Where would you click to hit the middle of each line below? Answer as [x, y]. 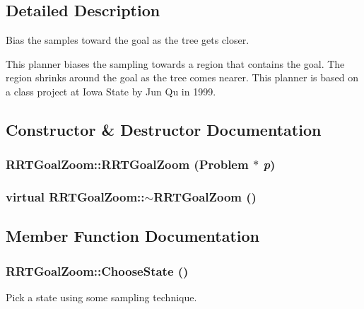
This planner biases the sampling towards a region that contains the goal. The [175, 63]
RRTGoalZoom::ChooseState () [97, 270]
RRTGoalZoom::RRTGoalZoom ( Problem [127, 164]
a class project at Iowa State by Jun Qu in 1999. [111, 91]
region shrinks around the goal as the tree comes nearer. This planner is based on [182, 77]
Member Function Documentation [133, 236]
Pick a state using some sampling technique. [101, 297]
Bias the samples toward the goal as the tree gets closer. [128, 40]
